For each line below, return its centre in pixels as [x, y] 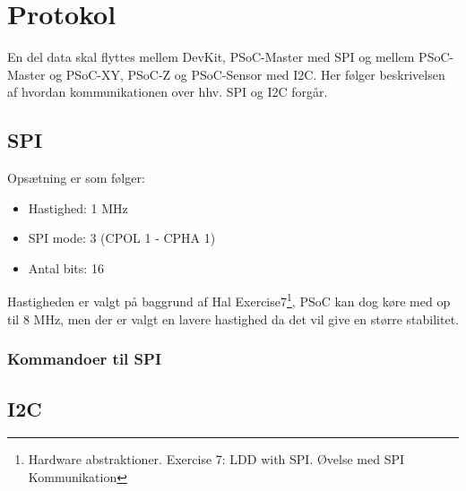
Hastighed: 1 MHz [78, 207]
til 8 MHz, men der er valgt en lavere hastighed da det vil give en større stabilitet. [233, 319]
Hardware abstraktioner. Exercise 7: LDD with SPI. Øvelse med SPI [216, 459]
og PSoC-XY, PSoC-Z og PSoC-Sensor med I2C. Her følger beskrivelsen [247, 74]
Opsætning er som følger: [76, 178]
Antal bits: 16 [66, 267]
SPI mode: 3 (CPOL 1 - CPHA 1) [122, 238]
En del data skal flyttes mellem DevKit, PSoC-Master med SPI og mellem [211, 57]
